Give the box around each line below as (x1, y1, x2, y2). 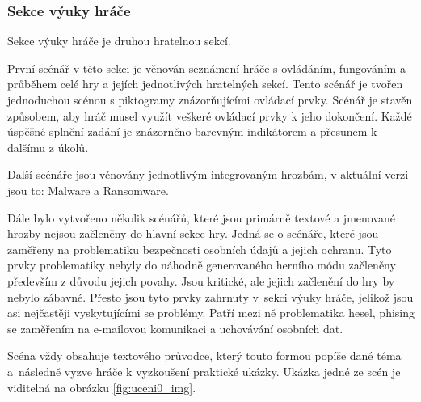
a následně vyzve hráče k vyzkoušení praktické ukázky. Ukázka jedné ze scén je (7, 362, 401, 379)
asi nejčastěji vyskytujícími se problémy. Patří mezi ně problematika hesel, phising (7, 304, 415, 321)
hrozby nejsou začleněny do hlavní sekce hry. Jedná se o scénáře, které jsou (7, 225, 379, 242)
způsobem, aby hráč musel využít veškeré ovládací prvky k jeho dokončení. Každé (7, 107, 412, 124)
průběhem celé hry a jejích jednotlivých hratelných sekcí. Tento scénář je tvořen (7, 75, 403, 92)
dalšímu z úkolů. (7, 138, 89, 155)
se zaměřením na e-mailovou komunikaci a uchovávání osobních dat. (7, 319, 343, 336)
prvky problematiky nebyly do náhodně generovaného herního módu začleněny (7, 256, 396, 273)
